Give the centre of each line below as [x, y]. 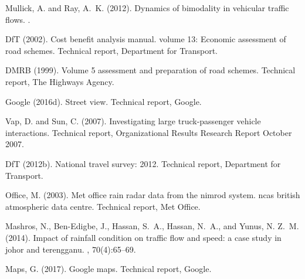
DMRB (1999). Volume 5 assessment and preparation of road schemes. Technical [150, 70]
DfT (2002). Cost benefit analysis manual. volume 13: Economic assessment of [146, 39]
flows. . [18, 19]
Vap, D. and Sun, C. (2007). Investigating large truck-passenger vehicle [133, 121]
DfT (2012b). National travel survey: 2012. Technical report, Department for [143, 163]
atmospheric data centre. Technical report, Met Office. [103, 206]
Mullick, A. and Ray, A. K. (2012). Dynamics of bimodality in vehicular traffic [147, 8]
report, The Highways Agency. [60, 81]
